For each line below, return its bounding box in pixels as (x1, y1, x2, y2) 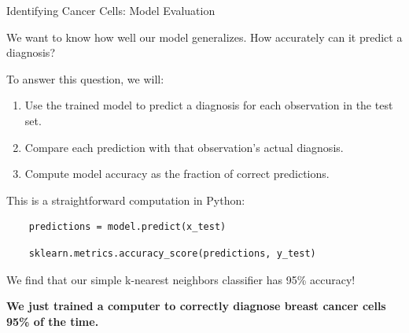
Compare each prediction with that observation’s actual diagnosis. (24, 139, 344, 155)
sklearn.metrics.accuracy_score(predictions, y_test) (28, 247, 316, 259)
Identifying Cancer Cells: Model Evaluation (6, 2, 216, 18)
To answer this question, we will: (6, 70, 164, 87)
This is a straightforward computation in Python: (6, 191, 245, 208)
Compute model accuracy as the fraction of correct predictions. (24, 165, 330, 182)
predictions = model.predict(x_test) (28, 221, 227, 233)
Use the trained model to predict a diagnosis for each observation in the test (24, 97, 393, 113)
